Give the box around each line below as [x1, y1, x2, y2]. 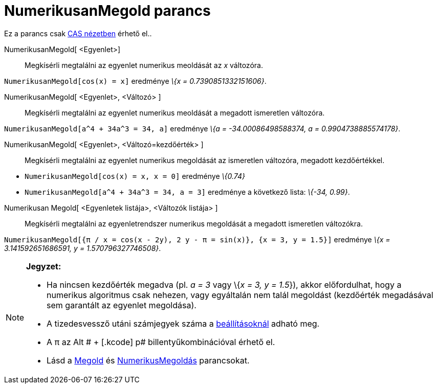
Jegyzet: [26, 261, 61, 271]
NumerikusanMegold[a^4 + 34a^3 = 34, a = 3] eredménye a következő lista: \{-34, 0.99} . [25, 187, 350, 196]
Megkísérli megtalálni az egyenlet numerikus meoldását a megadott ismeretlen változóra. [25, 108, 325, 117]
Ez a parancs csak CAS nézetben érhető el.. [4, 29, 152, 38]
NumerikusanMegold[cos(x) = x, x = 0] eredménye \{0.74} [25, 171, 245, 180]
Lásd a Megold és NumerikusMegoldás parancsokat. [47, 355, 250, 366]
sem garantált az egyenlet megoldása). [47, 300, 196, 310]
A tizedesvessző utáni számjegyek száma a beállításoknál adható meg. [47, 318, 320, 329]
